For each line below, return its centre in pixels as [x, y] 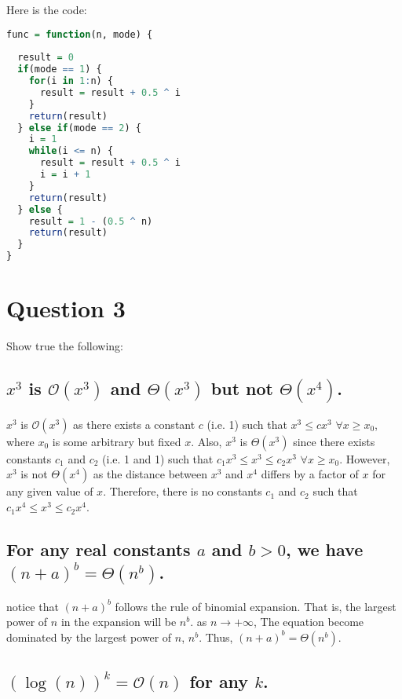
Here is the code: [47, 9]
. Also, [206, 441]
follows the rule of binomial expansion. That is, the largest [256, 606]
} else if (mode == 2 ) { [79, 128]
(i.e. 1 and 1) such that [158, 458]
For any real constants [99, 549]
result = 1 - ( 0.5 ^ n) [91, 221]
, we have [324, 549]
